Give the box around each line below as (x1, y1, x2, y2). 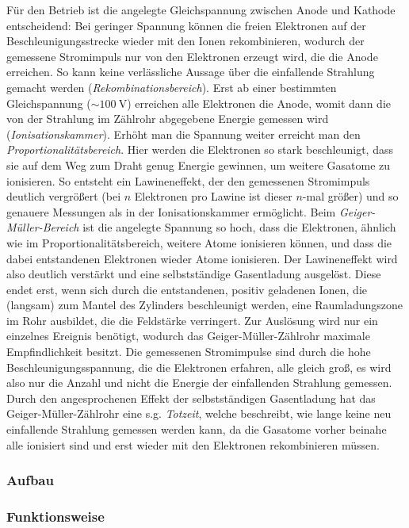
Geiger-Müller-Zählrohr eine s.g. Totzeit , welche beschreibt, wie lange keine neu (6, 405, 392, 422)
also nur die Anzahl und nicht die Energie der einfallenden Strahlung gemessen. (6, 374, 392, 391)
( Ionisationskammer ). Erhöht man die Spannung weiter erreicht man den (6, 125, 361, 142)
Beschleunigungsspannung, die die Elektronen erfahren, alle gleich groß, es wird (6, 358, 392, 375)
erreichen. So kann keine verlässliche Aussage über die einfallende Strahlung (6, 63, 375, 80)
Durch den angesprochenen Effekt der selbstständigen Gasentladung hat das (6, 389, 376, 406)
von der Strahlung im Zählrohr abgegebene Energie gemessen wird (6, 110, 329, 127)
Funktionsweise (6, 506, 105, 526)
